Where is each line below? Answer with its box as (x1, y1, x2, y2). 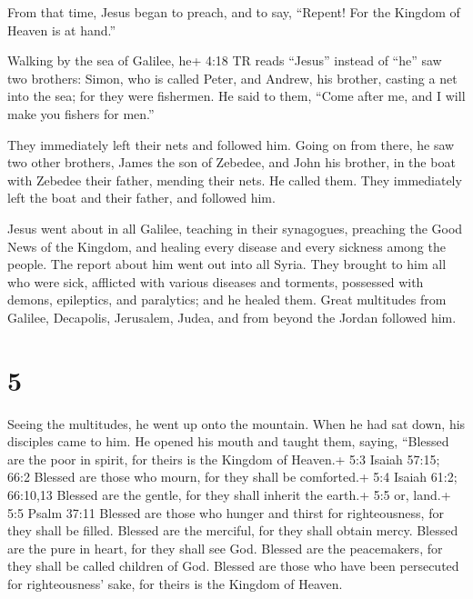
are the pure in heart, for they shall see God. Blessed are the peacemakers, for (7, 538, 443, 557)
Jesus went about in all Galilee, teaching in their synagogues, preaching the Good (7, 218, 463, 237)
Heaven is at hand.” (7, 20, 116, 39)
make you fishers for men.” (7, 104, 155, 123)
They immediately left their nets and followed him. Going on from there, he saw (7, 135, 455, 154)
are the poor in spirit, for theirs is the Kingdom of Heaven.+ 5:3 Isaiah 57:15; (7, 449, 440, 468)
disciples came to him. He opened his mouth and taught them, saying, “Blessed (7, 432, 449, 451)
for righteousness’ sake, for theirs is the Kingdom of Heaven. (7, 574, 343, 593)
